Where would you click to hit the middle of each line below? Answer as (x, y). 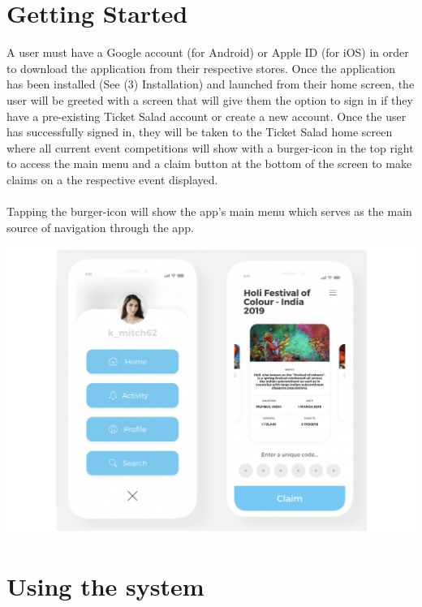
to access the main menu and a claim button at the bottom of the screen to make (209, 164)
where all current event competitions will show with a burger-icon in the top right (210, 147)
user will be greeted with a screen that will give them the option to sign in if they (210, 99)
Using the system (105, 585)
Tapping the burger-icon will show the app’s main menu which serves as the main (209, 211)
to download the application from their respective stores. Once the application (201, 68)
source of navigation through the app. (100, 227)
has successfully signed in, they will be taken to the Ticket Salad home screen (200, 132)
